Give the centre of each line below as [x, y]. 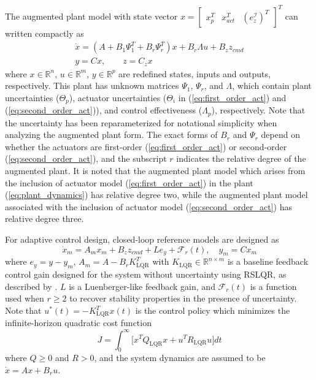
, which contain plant [272, 85]
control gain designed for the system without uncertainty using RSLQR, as [146, 274]
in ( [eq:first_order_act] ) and [232, 97]
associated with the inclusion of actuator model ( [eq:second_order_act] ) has [148, 206]
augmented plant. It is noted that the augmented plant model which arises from [155, 171]
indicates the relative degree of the [241, 158]
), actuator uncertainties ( [118, 97]
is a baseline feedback [268, 261]
